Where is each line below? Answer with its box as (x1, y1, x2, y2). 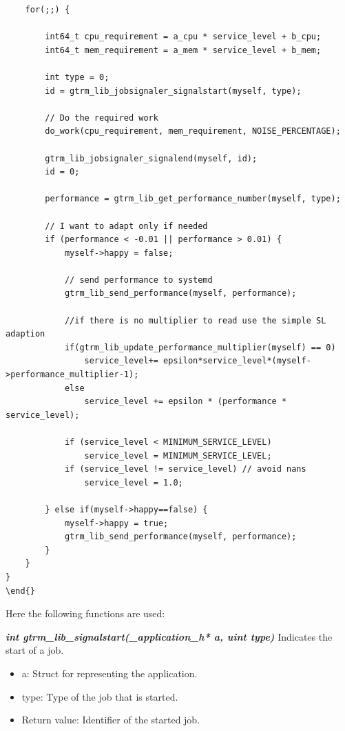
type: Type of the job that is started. (21, 689, 178, 703)
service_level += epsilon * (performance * (84, 397, 287, 407)
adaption (6, 329, 45, 339)
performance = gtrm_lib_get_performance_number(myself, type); (45, 194, 341, 204)
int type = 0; (45, 72, 109, 82)
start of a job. (6, 643, 64, 657)
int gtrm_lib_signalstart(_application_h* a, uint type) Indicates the (6, 629, 333, 643)
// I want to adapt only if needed (45, 221, 208, 231)
